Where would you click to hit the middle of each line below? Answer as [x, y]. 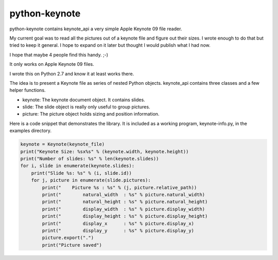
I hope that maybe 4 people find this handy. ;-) [59, 54]
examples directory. [30, 131]
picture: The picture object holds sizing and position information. [91, 114]
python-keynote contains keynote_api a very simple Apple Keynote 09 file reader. [96, 29]
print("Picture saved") [72, 245]
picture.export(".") [68, 238]
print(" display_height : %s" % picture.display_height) [125, 216]
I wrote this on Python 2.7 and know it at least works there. [72, 73]
